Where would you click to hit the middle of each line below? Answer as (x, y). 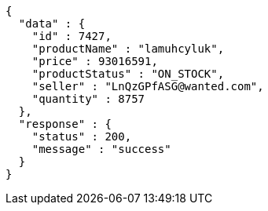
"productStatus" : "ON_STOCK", (128, 74)
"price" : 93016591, (95, 61)
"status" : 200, (82, 136)
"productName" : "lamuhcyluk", (128, 49)
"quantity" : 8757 (88, 99)
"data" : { (52, 24)
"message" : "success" (101, 149)
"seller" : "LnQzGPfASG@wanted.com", (148, 86)
